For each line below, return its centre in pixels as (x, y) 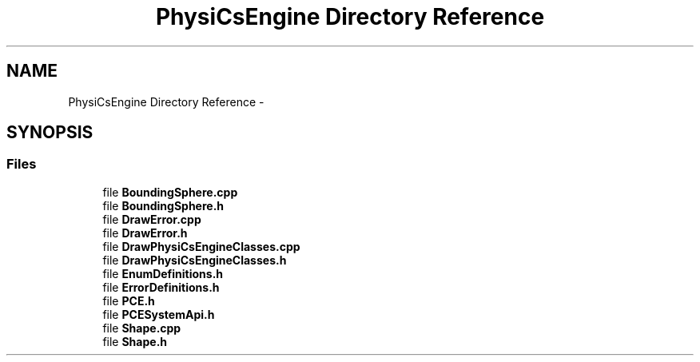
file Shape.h (135, 341)
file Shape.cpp (142, 328)
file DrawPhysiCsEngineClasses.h (195, 260)
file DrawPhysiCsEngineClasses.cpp (201, 246)
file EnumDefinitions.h (163, 273)
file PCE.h (129, 300)
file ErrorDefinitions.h (161, 287)
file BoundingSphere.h (163, 205)
